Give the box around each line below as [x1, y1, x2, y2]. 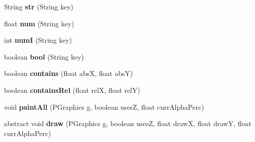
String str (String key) [4, 1, 74, 11]
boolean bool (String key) [4, 51, 84, 62]
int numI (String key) [4, 35, 72, 45]
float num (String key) [4, 18, 74, 28]
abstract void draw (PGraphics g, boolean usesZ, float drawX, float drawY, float [4, 118, 252, 129]
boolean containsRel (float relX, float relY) [4, 84, 140, 95]
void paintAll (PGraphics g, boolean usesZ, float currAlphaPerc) [4, 101, 204, 112]
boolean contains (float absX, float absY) [4, 68, 133, 78]
